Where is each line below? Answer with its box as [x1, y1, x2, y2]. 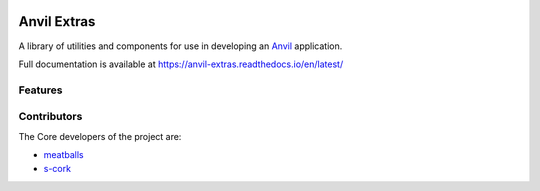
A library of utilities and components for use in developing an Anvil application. [18, 40, 343, 52]
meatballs [43, 149, 84, 160]
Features [18, 83, 63, 97]
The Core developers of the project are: [18, 130, 182, 142]
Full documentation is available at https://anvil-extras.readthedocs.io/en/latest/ [18, 58, 344, 70]
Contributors [18, 110, 83, 124]
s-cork [43, 163, 72, 175]
